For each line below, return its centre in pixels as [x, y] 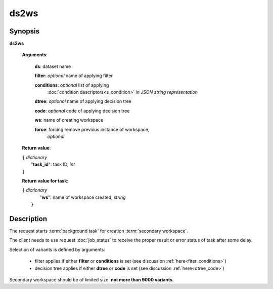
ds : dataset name [53, 66]
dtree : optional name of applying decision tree [83, 101]
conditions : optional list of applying [72, 85]
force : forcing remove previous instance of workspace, [92, 129]
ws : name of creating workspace [69, 120]
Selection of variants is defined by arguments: [57, 249]
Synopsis [25, 31]
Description [28, 219]
